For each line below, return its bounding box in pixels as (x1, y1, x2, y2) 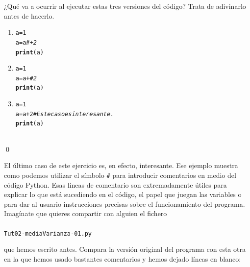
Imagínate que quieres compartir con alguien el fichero (4, 208, 167, 218)
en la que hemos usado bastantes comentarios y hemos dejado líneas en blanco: (4, 253, 241, 264)
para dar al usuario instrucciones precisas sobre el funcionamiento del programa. (4, 198, 245, 209)
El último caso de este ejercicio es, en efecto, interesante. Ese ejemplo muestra (4, 160, 238, 170)
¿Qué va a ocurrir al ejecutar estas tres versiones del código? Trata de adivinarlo (4, 1, 246, 11)
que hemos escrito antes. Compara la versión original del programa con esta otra (4, 244, 246, 254)
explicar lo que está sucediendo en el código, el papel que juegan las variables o (4, 189, 242, 199)
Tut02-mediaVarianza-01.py (4, 230, 92, 237)
